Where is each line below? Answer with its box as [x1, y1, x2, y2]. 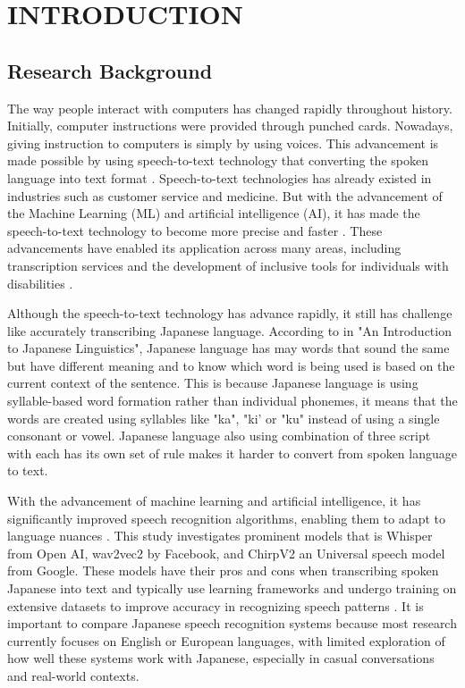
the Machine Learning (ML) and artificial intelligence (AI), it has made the [7, 204, 420, 222]
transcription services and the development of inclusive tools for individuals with [7, 256, 449, 274]
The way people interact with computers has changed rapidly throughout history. [7, 98, 452, 117]
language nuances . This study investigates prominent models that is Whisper [7, 526, 433, 545]
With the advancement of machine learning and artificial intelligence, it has [7, 491, 421, 510]
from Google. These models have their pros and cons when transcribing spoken [7, 561, 439, 580]
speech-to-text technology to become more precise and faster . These [7, 221, 383, 239]
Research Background [7, 56, 213, 84]
